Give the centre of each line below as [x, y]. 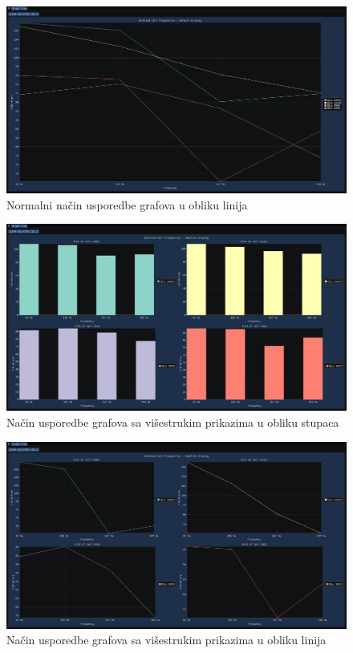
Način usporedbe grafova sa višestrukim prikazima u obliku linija [166, 640]
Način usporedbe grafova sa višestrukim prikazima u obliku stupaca [173, 422]
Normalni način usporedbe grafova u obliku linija [127, 204]
